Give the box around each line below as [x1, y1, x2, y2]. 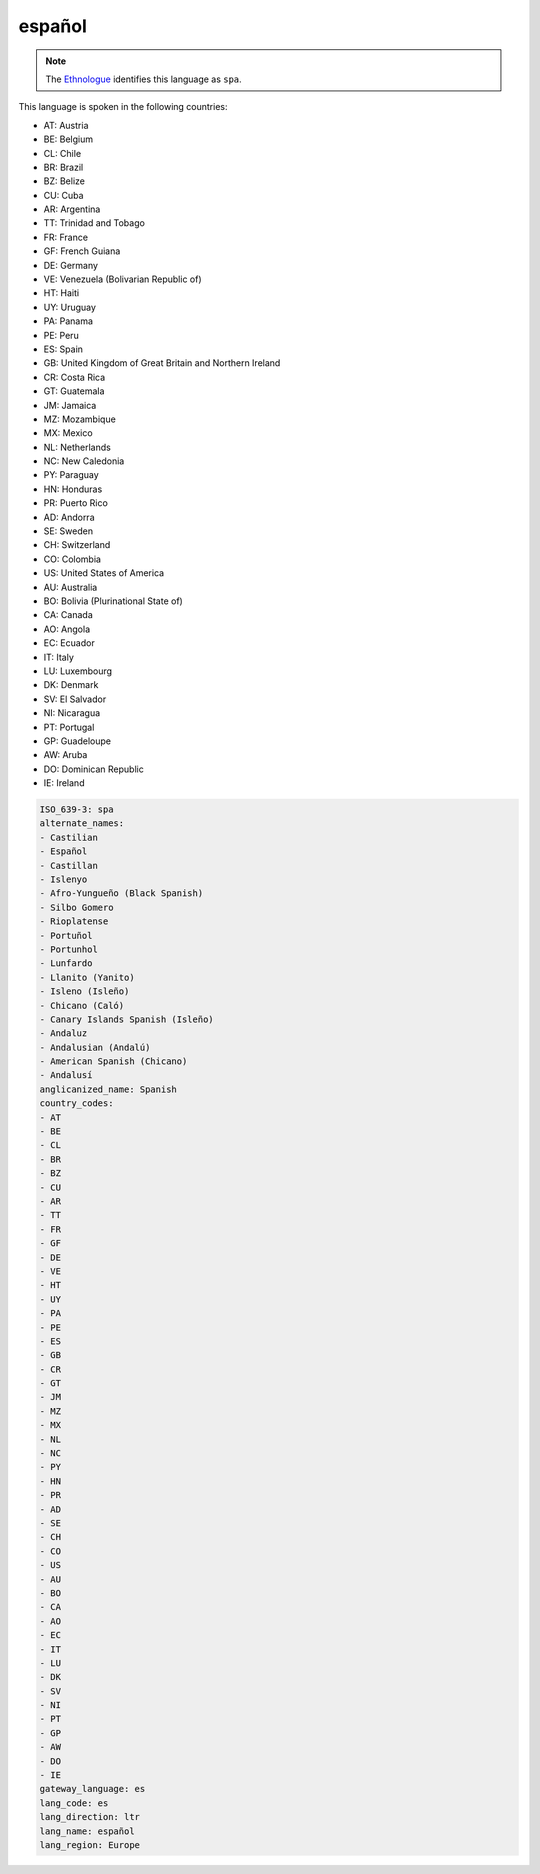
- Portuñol [39, 930, 93, 941]
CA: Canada [43, 609, 94, 621]
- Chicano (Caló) [39, 1000, 125, 1011]
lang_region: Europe [39, 1839, 140, 1850]
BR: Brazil [43, 161, 84, 173]
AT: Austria [43, 119, 89, 131]
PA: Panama [43, 315, 94, 327]
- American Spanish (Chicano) [39, 1056, 188, 1067]
